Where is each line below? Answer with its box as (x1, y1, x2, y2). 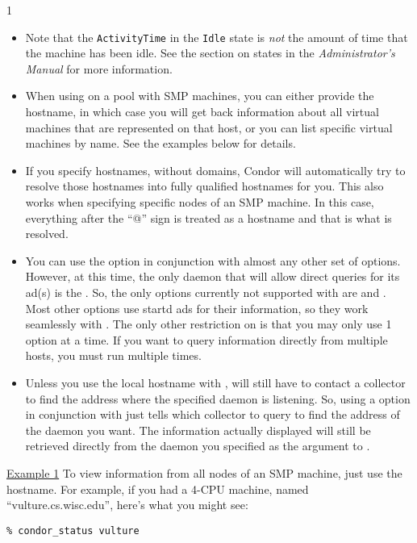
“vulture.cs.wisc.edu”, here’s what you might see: (6, 496, 248, 513)
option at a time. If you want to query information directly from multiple (25, 331, 388, 348)
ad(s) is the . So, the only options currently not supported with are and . (25, 283, 386, 300)
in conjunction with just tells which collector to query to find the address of (25, 406, 400, 423)
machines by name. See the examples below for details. (25, 135, 296, 152)
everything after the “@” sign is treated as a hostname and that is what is (25, 209, 392, 226)
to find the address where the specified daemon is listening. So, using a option (25, 390, 411, 407)
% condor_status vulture (6, 524, 140, 537)
